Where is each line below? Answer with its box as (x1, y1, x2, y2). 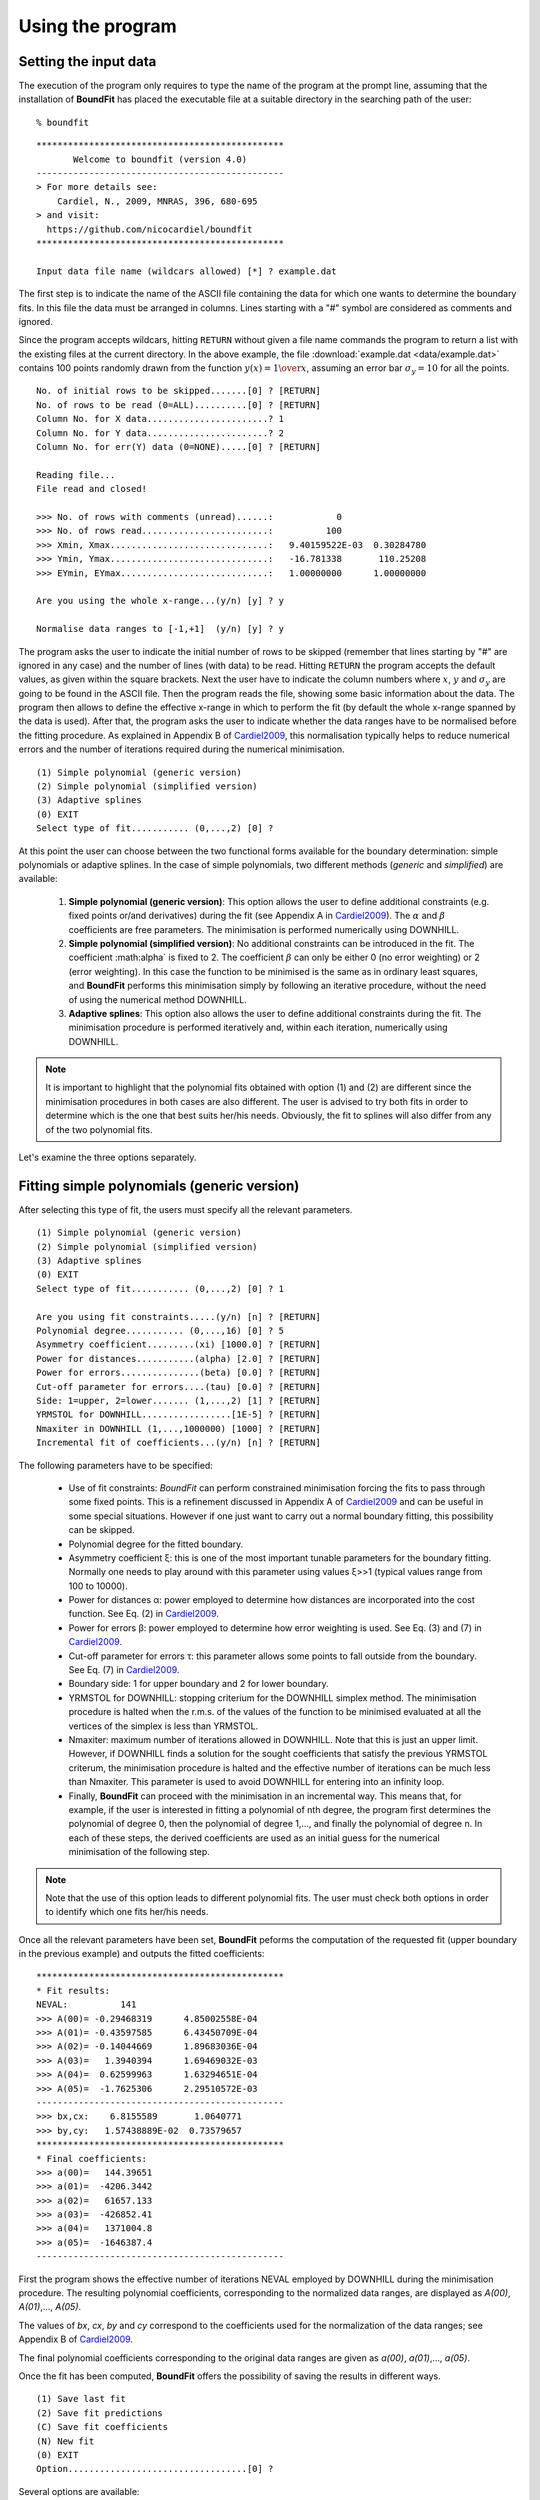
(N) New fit (36, 2435, 95, 2447)
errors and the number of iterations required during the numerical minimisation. (18, 743, 345, 755)
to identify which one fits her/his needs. (45, 1906, 209, 1918)
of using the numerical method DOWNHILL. (68, 993, 247, 1005)
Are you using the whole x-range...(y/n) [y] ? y (36, 595, 285, 607)
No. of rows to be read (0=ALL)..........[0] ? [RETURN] (36, 399, 322, 410)
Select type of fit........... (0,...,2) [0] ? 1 (36, 1283, 285, 1294)
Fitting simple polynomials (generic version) (18, 1177, 300, 1194)
